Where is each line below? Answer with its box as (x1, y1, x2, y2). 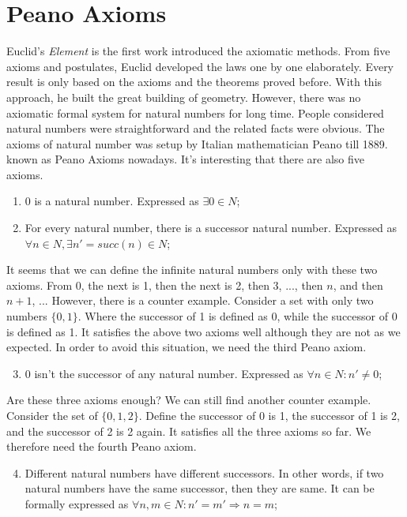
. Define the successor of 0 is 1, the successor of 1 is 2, (138, 407, 401, 423)
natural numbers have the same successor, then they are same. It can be (24, 480, 375, 496)
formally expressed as (24, 495, 129, 511)
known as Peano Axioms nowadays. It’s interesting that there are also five (6, 151, 365, 167)
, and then (333, 276, 383, 293)
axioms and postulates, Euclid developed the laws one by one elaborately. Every (6, 58, 394, 74)
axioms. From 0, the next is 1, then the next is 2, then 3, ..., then (6, 276, 323, 293)
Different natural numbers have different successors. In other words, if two (24, 464, 384, 481)
